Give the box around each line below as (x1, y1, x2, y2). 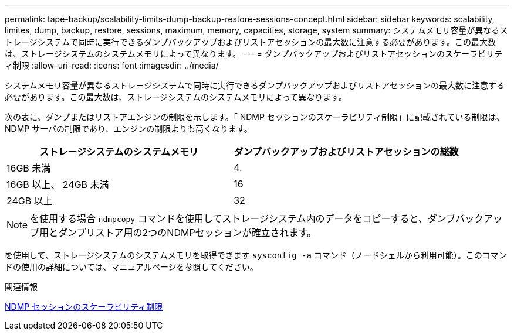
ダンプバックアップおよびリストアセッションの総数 (234, 146, 459, 158)
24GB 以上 (6, 195, 53, 207)
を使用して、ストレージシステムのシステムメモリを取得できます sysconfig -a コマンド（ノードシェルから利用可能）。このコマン (5, 250, 507, 260)
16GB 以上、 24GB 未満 (6, 179, 109, 190)
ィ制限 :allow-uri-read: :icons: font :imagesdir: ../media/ (5, 60, 219, 70)
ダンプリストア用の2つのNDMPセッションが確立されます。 (58, 227, 317, 238)
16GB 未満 (6, 162, 51, 174)
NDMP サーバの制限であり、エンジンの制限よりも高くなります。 (5, 124, 252, 134)
